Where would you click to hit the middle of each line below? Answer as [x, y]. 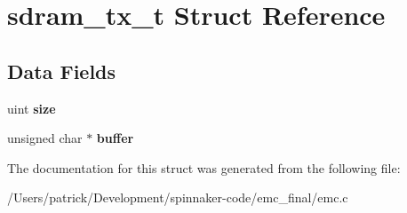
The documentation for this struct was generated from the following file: [204, 167]
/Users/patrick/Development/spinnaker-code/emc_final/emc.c [178, 197]
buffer [115, 138]
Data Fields [62, 71]
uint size [32, 108]
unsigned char [45, 138]
